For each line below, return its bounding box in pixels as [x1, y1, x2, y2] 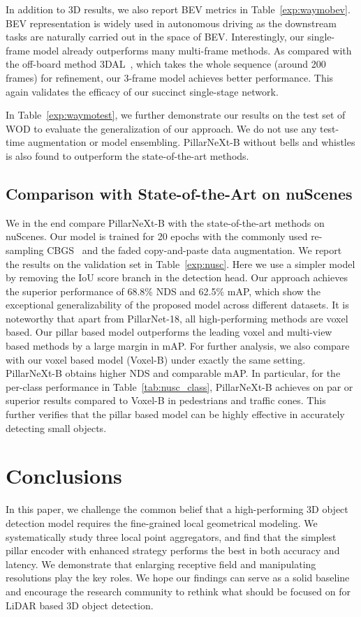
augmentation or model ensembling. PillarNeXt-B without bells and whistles [27, 135, 355, 149]
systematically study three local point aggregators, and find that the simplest [6, 529, 337, 544]
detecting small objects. [6, 420, 107, 435]
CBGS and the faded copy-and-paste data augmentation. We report [47, 242, 342, 257]
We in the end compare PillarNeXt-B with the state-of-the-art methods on [6, 215, 325, 230]
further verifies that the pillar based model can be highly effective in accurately [6, 407, 345, 422]
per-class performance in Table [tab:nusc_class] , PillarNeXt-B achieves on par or [6, 379, 353, 394]
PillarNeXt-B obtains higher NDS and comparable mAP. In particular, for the [6, 366, 341, 380]
